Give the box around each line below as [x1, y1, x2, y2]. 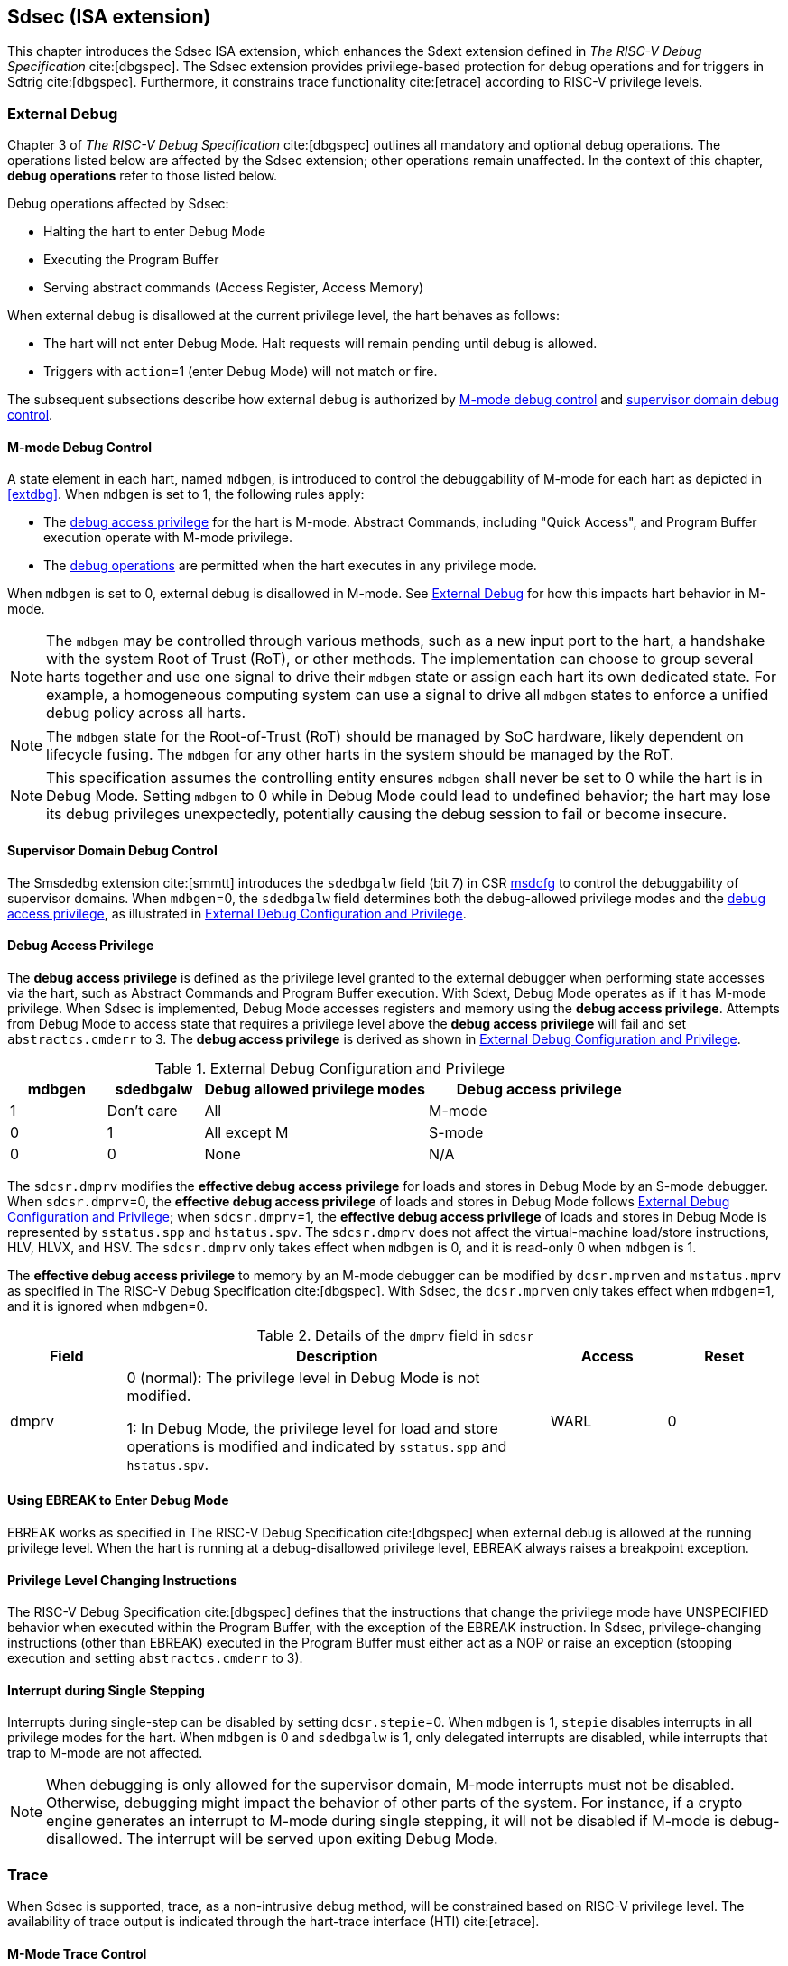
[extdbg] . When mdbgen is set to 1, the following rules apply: [7, 486, 365, 503]
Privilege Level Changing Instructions [7, 1572, 237, 1588]
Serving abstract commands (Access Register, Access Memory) [43, 280, 424, 296]
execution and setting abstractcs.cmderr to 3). [7, 1650, 303, 1666]
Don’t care [107, 1101, 178, 1120]
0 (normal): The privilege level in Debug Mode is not [126, 1368, 480, 1387]
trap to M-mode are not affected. [7, 1745, 203, 1761]
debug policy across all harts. [46, 704, 246, 723]
